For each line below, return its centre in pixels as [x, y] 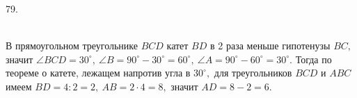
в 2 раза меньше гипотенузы [270, 46]
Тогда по [314, 59]
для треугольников [253, 73]
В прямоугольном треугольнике [72, 46]
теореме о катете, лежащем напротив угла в [98, 73]
